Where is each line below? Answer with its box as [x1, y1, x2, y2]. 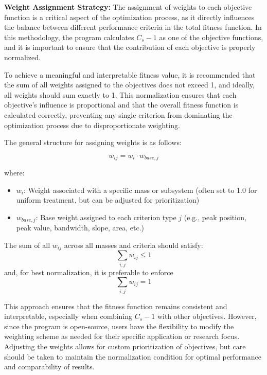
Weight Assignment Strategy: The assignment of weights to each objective [4, 2, 252, 12]
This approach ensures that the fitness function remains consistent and [4, 300, 227, 311]
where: [4, 167, 25, 178]
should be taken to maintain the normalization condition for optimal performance [4, 351, 262, 362]
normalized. [4, 51, 41, 62]
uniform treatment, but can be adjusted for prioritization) [16, 194, 200, 205]
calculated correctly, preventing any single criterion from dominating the [4, 109, 233, 120]
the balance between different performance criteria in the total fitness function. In [4, 22, 262, 32]
